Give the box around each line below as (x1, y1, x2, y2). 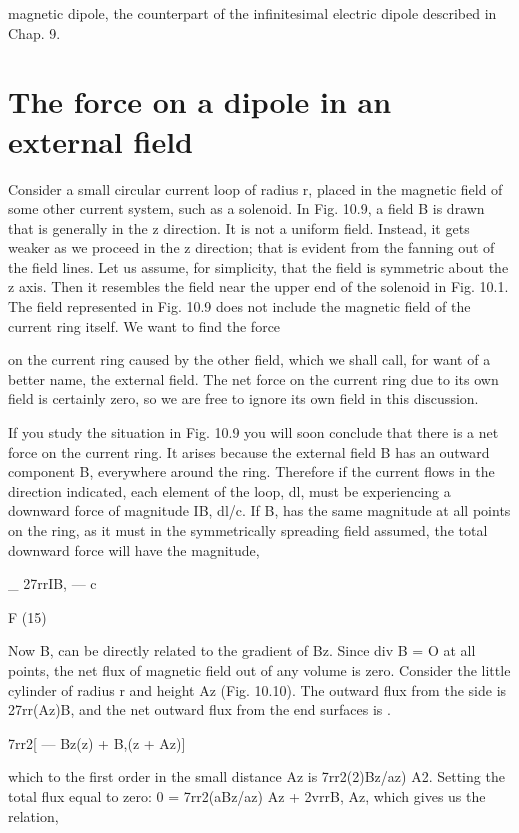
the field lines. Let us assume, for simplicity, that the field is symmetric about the (8, 256, 509, 277)
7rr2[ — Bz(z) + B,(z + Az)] (8, 732, 186, 753)
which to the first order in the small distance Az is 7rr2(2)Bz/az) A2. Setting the (8, 766, 505, 787)
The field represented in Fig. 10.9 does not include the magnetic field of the (8, 296, 471, 317)
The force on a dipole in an (8, 81, 392, 122)
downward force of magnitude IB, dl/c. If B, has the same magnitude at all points (8, 500, 511, 521)
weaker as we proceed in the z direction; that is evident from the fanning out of (8, 237, 495, 258)
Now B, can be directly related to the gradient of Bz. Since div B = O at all (8, 640, 476, 661)
